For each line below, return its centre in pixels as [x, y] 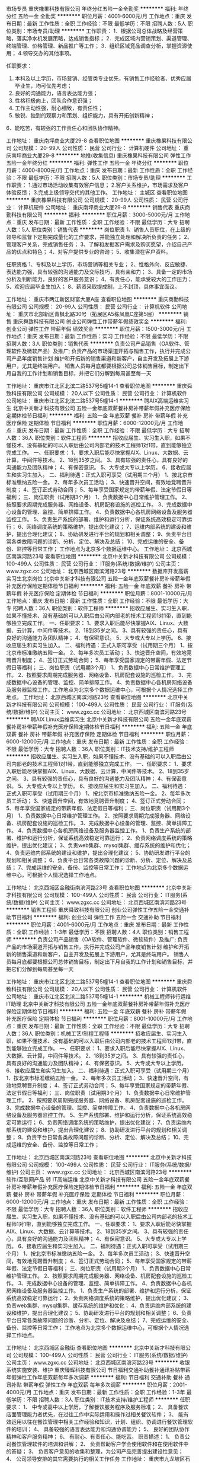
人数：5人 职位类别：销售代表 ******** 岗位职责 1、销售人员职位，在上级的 [99, 229]
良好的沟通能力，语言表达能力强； [56, 93]
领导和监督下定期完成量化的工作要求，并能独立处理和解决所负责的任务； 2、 [99, 237]
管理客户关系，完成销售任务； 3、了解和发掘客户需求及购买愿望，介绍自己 [97, 244]
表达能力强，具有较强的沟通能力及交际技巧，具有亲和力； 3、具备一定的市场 [99, 272]
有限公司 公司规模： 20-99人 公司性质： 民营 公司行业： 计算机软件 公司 [94, 306]
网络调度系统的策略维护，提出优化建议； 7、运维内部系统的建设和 [106, 527]
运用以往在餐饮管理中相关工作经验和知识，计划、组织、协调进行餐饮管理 [99, 1422]
